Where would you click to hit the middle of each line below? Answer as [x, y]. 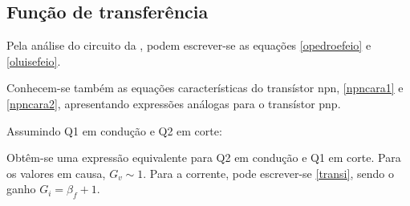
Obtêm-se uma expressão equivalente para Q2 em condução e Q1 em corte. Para [204, 158]
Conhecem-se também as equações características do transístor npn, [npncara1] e [205, 88]
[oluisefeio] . [34, 61]
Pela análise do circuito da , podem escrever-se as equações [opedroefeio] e [189, 45]
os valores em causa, [56, 173]
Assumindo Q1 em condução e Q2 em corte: [114, 130]
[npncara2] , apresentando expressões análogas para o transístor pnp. [174, 103]
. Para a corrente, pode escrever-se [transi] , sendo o [268, 173]
